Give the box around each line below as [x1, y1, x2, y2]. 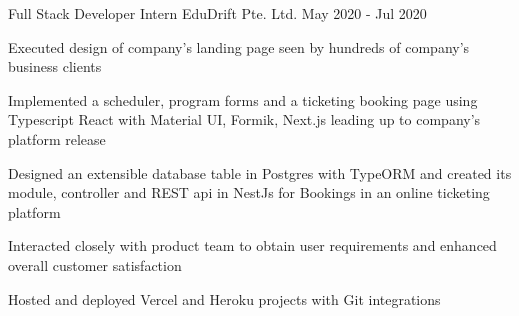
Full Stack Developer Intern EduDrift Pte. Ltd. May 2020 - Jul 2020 [8, 3, 427, 23]
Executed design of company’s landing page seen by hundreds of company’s [8, 36, 470, 57]
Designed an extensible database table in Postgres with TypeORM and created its [8, 162, 512, 183]
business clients [8, 56, 102, 77]
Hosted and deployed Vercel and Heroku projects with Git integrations [8, 288, 441, 309]
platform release [8, 128, 106, 149]
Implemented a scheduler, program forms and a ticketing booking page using [8, 89, 478, 110]
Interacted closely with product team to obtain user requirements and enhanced [8, 235, 497, 256]
